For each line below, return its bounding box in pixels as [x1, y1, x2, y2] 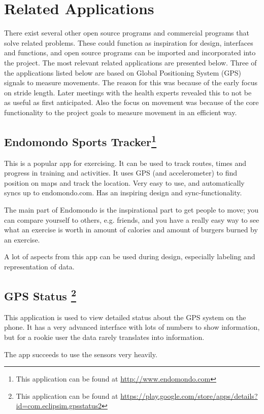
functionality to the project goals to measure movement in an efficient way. [4, 107, 237, 117]
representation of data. [4, 261, 75, 272]
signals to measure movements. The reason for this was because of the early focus [4, 77, 257, 88]
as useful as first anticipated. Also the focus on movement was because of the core [4, 97, 259, 108]
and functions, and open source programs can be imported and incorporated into [4, 47, 256, 58]
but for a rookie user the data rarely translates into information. [4, 332, 205, 342]
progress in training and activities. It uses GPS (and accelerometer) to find [4, 167, 237, 178]
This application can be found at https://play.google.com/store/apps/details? [16, 390, 258, 401]
